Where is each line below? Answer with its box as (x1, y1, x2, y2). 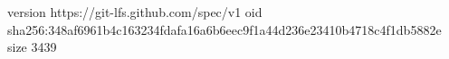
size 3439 (7, 38, 57, 56)
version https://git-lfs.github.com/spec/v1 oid (7, 3, 263, 21)
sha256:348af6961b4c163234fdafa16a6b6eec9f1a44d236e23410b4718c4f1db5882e (7, 20, 442, 38)
